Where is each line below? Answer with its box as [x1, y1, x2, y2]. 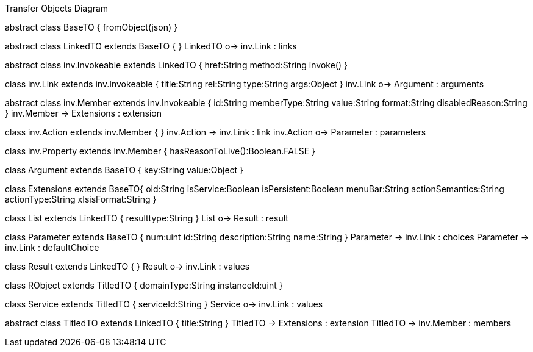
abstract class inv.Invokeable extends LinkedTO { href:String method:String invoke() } [5, 60, 348, 70]
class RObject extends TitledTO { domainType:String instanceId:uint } [5, 280, 283, 290]
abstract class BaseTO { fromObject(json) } [5, 22, 177, 32]
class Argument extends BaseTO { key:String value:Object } [5, 165, 244, 175]
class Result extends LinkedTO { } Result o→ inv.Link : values [5, 261, 250, 271]
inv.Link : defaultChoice [5, 242, 99, 253]
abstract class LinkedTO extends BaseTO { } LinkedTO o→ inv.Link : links [5, 41, 297, 51]
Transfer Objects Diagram [5, 3, 109, 13]
